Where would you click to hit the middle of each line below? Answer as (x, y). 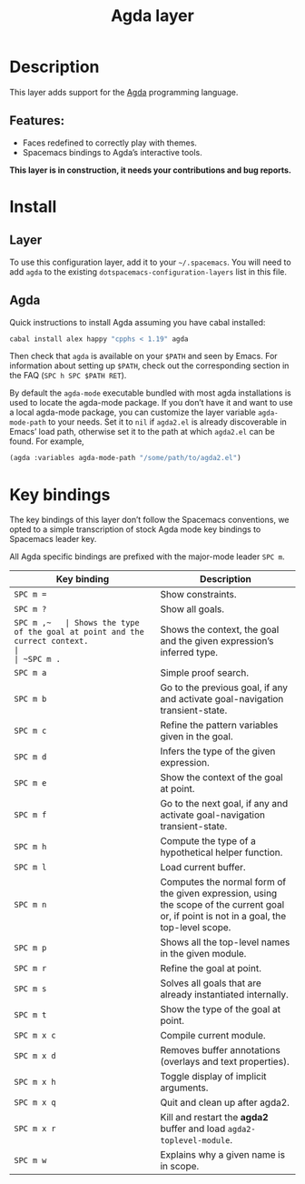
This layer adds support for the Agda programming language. (124, 92)
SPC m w (30, 1161)
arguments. (184, 1088)
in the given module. (203, 954)
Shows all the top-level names (225, 942)
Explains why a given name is (223, 1155)
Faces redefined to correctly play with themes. (110, 143)
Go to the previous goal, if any (224, 687)
